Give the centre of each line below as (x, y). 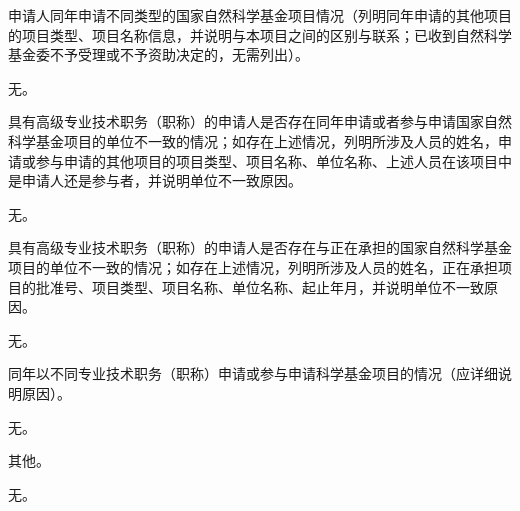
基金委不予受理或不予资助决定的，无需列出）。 (158, 54)
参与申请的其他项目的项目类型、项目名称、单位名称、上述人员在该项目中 (273, 160)
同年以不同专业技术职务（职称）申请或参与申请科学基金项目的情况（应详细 (253, 373)
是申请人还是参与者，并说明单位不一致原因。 (155, 180)
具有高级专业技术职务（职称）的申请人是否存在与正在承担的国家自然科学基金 (260, 247)
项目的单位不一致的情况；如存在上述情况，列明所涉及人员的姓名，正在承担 (253, 266)
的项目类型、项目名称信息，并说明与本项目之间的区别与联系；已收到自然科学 (260, 34)
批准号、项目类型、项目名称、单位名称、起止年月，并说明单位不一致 (259, 286)
